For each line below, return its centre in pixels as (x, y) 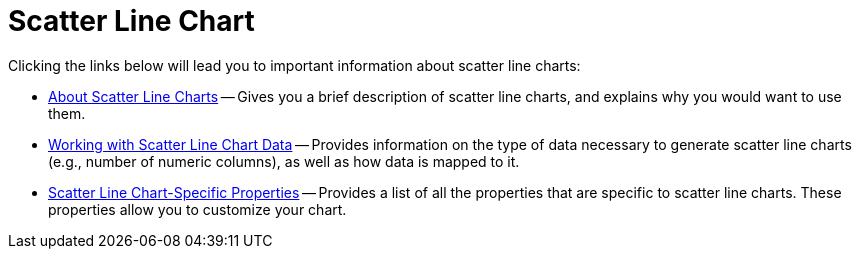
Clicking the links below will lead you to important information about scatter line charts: (294, 65)
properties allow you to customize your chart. (197, 209)
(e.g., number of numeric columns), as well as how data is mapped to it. (284, 161)
